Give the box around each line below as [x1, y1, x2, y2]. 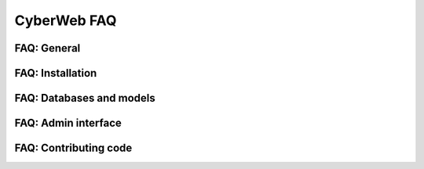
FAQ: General [14, 41, 81, 55]
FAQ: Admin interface [14, 117, 122, 130]
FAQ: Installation [14, 67, 97, 80]
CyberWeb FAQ [14, 12, 117, 29]
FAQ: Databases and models [14, 92, 156, 105]
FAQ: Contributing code [14, 142, 133, 155]
